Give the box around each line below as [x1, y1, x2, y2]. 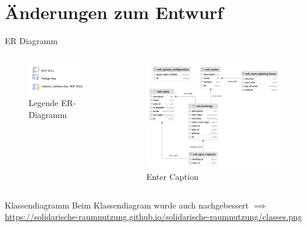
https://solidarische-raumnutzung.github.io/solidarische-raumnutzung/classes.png [5, 210, 302, 223]
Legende [29, 97, 58, 109]
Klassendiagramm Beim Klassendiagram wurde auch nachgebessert [5, 198, 249, 211]
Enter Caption [146, 170, 199, 183]
